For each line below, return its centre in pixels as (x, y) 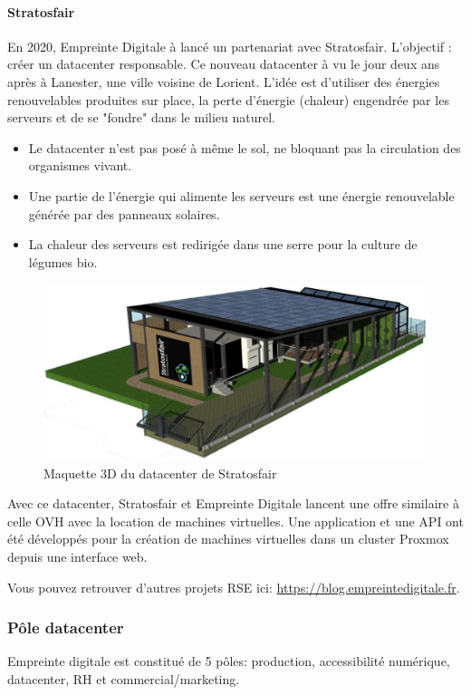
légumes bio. (63, 261)
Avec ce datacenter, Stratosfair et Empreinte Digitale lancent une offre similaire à (233, 503)
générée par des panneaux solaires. (124, 213)
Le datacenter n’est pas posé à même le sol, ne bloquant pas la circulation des (245, 147)
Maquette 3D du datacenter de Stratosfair (160, 473)
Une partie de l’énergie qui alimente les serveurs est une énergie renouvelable (241, 195)
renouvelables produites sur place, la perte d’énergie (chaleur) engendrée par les (228, 99)
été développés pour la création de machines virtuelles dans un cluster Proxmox (228, 539)
